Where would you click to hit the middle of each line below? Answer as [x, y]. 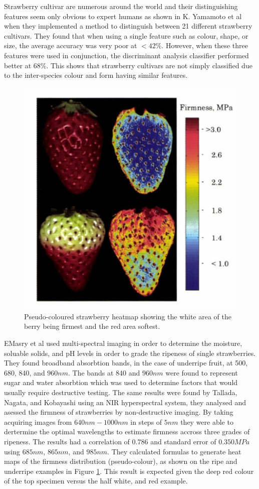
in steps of [146, 421]
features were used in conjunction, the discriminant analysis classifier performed [126, 55]
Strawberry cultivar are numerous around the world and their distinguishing [121, 6]
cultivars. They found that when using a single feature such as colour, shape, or [126, 35]
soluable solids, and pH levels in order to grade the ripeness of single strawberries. [130, 353]
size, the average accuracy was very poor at [71, 45]
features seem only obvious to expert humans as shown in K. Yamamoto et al [123, 16]
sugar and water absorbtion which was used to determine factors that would [121, 382]
